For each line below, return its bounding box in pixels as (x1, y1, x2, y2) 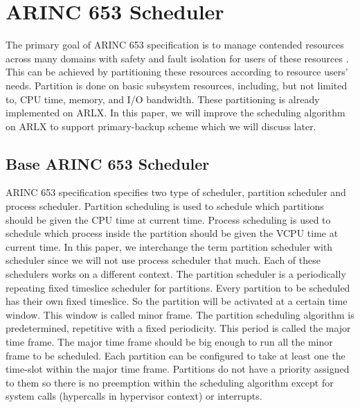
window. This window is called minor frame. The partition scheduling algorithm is (6, 307, 354, 321)
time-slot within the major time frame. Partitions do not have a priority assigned (6, 362, 350, 376)
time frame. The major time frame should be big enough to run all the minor (6, 335, 333, 349)
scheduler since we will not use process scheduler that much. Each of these (6, 253, 321, 267)
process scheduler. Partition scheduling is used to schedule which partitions (6, 199, 324, 213)
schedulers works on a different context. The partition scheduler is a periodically (6, 267, 346, 281)
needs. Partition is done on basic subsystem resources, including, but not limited (6, 78, 348, 92)
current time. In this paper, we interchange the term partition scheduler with (6, 239, 333, 254)
